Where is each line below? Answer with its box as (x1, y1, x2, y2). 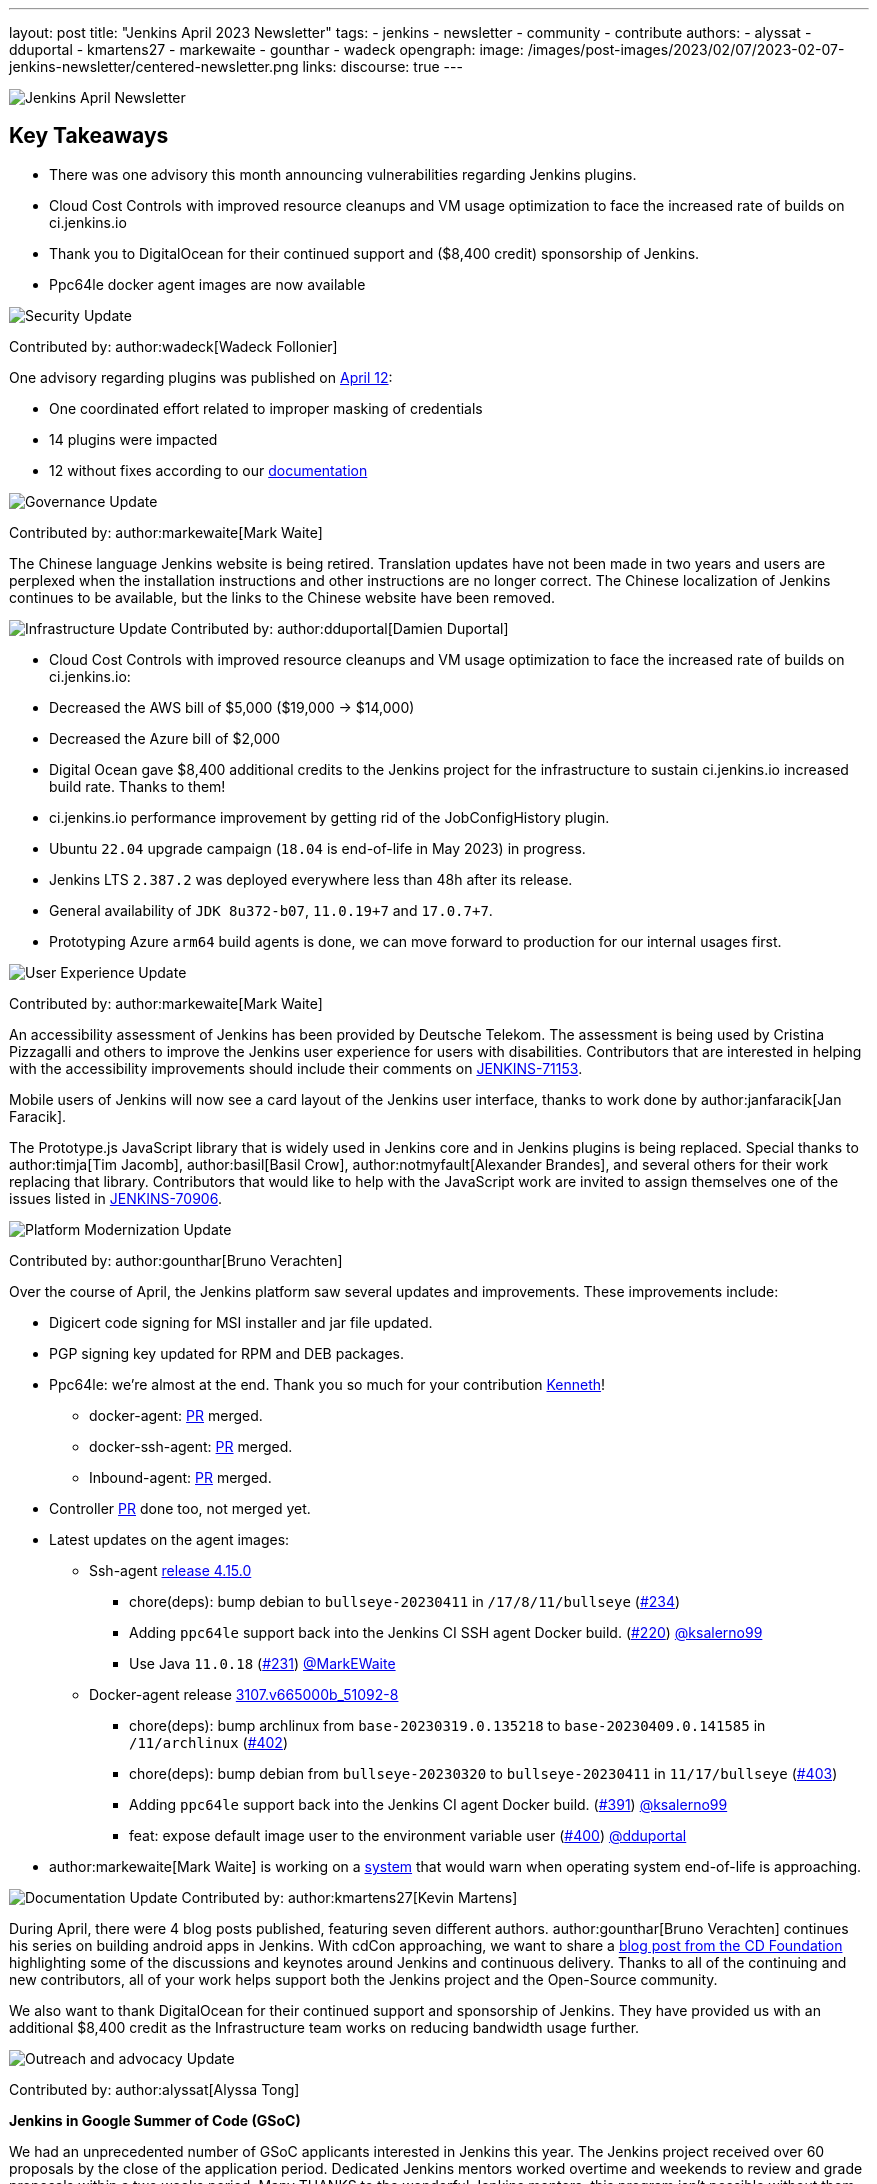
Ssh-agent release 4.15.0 (89, 1561, 252, 1579)
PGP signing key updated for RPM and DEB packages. (49, 1344, 405, 1362)
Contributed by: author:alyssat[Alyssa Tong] (9, 2080, 300, 2098)
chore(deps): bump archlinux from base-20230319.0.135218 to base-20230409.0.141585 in (129, 1716, 766, 1734)
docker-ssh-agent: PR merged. (89, 1437, 293, 1455)
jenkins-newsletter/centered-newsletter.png (9, 58, 299, 75)
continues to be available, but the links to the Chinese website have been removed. (9, 588, 556, 606)
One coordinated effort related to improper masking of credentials (49, 399, 483, 417)
